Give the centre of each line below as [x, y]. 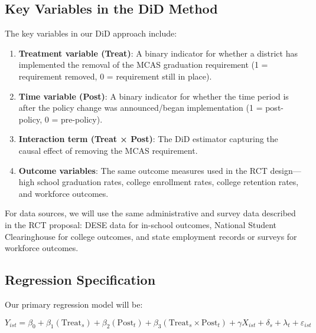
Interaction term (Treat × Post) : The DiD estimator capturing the [148, 139]
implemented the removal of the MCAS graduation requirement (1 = [143, 65]
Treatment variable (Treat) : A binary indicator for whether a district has [158, 53]
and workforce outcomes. [63, 193]
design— [286, 170]
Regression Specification [80, 280]
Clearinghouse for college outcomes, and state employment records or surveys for [151, 236]
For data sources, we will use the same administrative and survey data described [150, 213]
